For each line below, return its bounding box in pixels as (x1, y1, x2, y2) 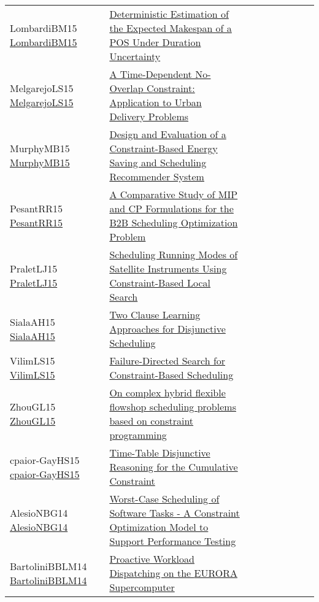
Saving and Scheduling (109, 155, 207, 169)
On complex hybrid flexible (109, 385, 226, 399)
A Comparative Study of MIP (109, 187, 238, 201)
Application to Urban (109, 95, 202, 109)
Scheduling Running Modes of (109, 247, 238, 261)
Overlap (109, 81, 144, 95)
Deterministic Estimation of (109, 7, 229, 21)
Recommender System (109, 169, 204, 183)
